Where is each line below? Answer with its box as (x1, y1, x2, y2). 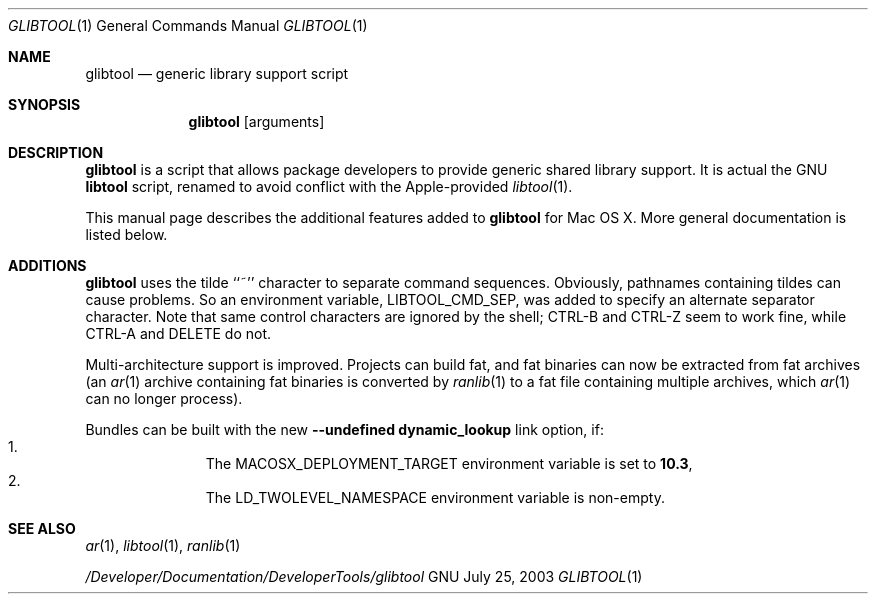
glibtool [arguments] (188, 113, 325, 130)
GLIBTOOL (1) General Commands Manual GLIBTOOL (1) (8, 17, 368, 34)
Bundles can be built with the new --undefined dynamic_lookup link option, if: (85, 421, 604, 438)
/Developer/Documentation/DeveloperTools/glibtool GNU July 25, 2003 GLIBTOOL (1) (85, 568, 643, 585)
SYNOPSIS (8, 96, 81, 113)
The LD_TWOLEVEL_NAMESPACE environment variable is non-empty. (205, 489, 665, 506)
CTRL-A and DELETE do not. (85, 325, 272, 342)
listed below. (85, 226, 168, 243)
